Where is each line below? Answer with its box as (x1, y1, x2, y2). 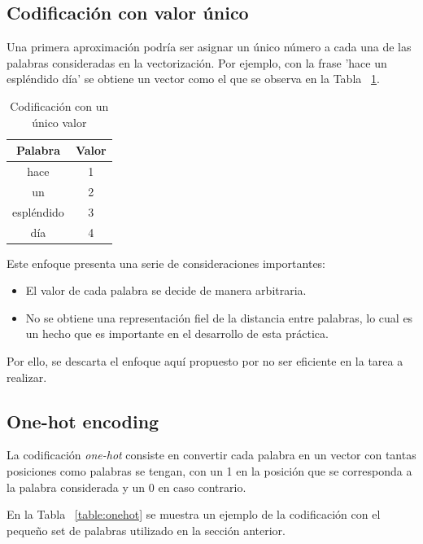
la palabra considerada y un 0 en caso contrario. (7, 478, 246, 495)
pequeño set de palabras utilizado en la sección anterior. (7, 521, 286, 538)
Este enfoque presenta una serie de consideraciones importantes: (7, 254, 326, 271)
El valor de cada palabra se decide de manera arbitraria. (25, 282, 307, 299)
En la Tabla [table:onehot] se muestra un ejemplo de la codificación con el (7, 506, 381, 523)
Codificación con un (10, 97, 109, 114)
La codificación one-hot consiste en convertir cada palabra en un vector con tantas (7, 446, 416, 463)
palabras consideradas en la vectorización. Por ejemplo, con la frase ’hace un (7, 54, 387, 71)
